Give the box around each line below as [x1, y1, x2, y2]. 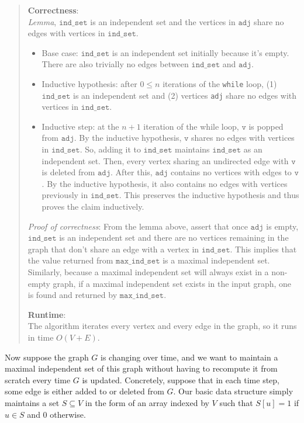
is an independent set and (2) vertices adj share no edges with [73, 89, 297, 101]
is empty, [266, 220, 299, 232]
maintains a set [5, 396, 60, 408]
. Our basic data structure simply [173, 385, 293, 397]
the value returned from [27, 254, 113, 266]
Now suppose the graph [5, 351, 89, 363]
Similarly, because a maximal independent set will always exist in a [27, 266, 269, 278]
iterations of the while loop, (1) [163, 77, 277, 89]
